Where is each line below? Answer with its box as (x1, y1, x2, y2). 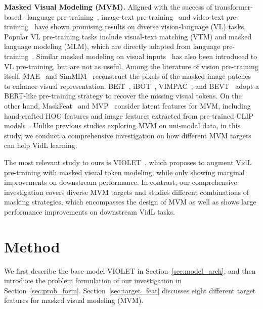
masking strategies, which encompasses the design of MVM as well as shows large (4, 196, 256, 207)
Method (4, 236, 60, 256)
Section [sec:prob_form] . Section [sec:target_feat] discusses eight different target (4, 285, 256, 295)
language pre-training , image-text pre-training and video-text (27, 11, 224, 22)
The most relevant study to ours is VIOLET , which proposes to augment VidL (4, 157, 252, 167)
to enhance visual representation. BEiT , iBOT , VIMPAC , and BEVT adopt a (4, 80, 259, 91)
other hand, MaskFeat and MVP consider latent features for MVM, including (4, 100, 251, 111)
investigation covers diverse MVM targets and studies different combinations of (4, 186, 249, 197)
